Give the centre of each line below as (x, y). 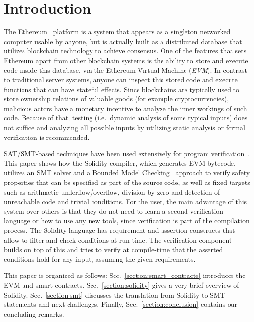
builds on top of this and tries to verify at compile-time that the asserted (114, 249)
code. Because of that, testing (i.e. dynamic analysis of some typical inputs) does (126, 118)
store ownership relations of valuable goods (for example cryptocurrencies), (116, 99)
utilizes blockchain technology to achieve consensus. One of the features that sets (125, 51)
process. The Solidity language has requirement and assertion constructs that (120, 230)
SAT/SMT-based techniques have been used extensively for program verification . (127, 153)
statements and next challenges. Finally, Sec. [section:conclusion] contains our (121, 304)
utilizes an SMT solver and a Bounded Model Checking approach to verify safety (127, 172)
